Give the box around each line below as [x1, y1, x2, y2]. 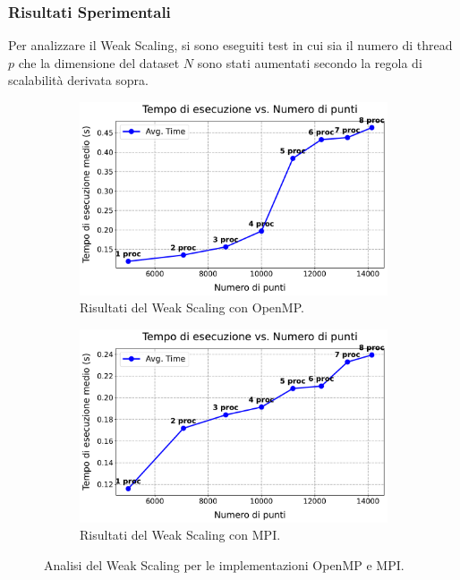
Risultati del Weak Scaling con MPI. [80, 525, 281, 544]
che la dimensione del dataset [18, 53, 180, 72]
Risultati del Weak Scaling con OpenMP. [80, 298, 304, 317]
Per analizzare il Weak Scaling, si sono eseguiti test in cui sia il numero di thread [8, 36, 453, 55]
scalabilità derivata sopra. [8, 71, 149, 90]
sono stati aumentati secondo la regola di [197, 53, 422, 72]
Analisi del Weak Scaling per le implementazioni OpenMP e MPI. [44, 555, 405, 574]
